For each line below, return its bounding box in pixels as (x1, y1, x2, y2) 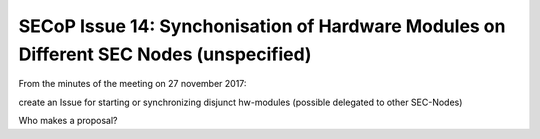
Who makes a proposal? (18, 115, 118, 127)
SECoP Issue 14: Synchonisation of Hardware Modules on (18, 15, 506, 37)
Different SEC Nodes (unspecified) (18, 43, 312, 65)
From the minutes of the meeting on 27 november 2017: (18, 78, 247, 90)
